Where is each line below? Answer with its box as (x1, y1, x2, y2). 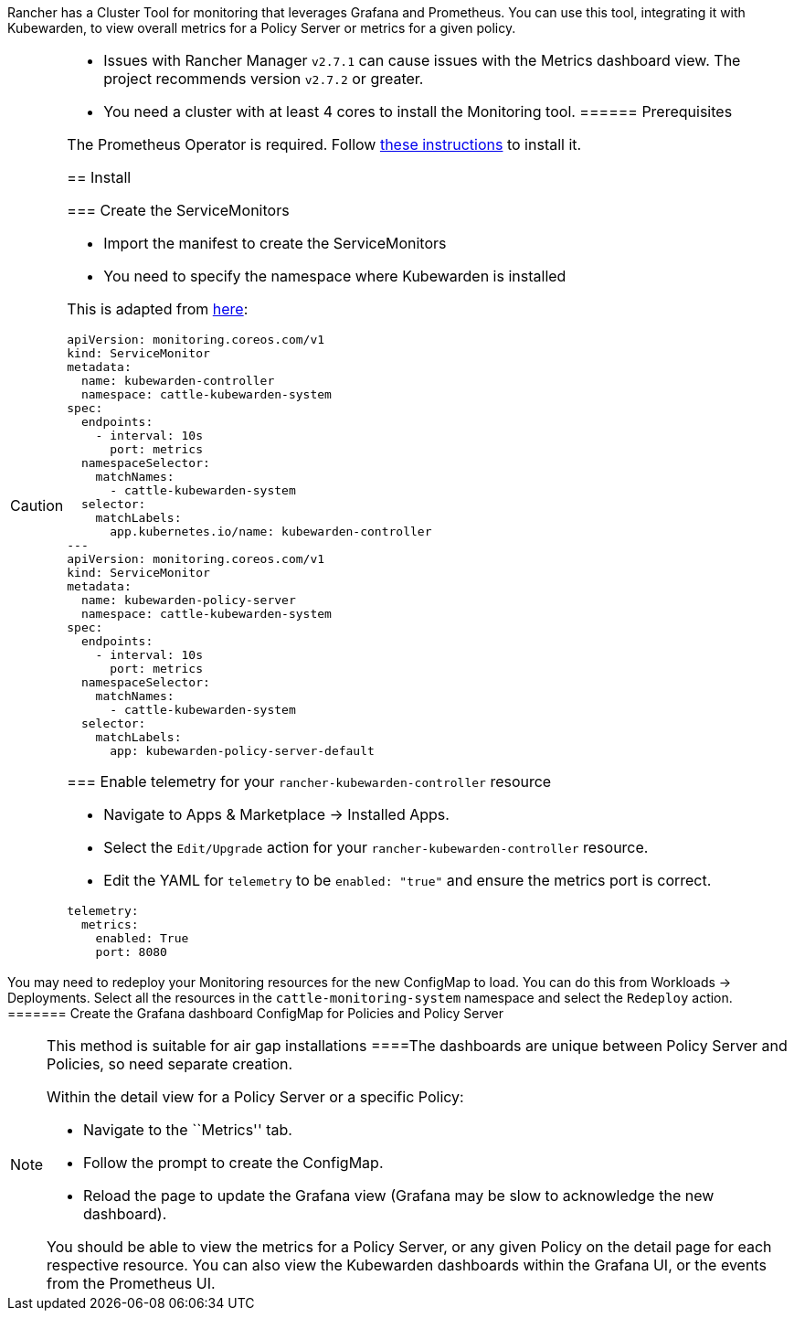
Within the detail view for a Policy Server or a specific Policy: (47, 1088, 464, 1106)
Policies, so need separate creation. (47, 1055, 293, 1073)
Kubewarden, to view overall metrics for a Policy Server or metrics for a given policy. (7, 20, 516, 36)
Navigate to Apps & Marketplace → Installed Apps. (103, 805, 450, 824)
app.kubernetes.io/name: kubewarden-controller (110, 525, 432, 538)
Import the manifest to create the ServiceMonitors (103, 234, 447, 252)
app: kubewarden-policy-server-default (110, 744, 375, 758)
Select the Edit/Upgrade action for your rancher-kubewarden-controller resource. (103, 838, 649, 856)
